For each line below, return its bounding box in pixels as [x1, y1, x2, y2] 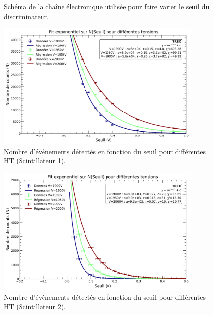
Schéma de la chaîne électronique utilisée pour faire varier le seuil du [4, 1, 210, 11]
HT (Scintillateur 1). [4, 156, 66, 166]
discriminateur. [4, 11, 49, 21]
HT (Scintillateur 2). [4, 301, 66, 312]
